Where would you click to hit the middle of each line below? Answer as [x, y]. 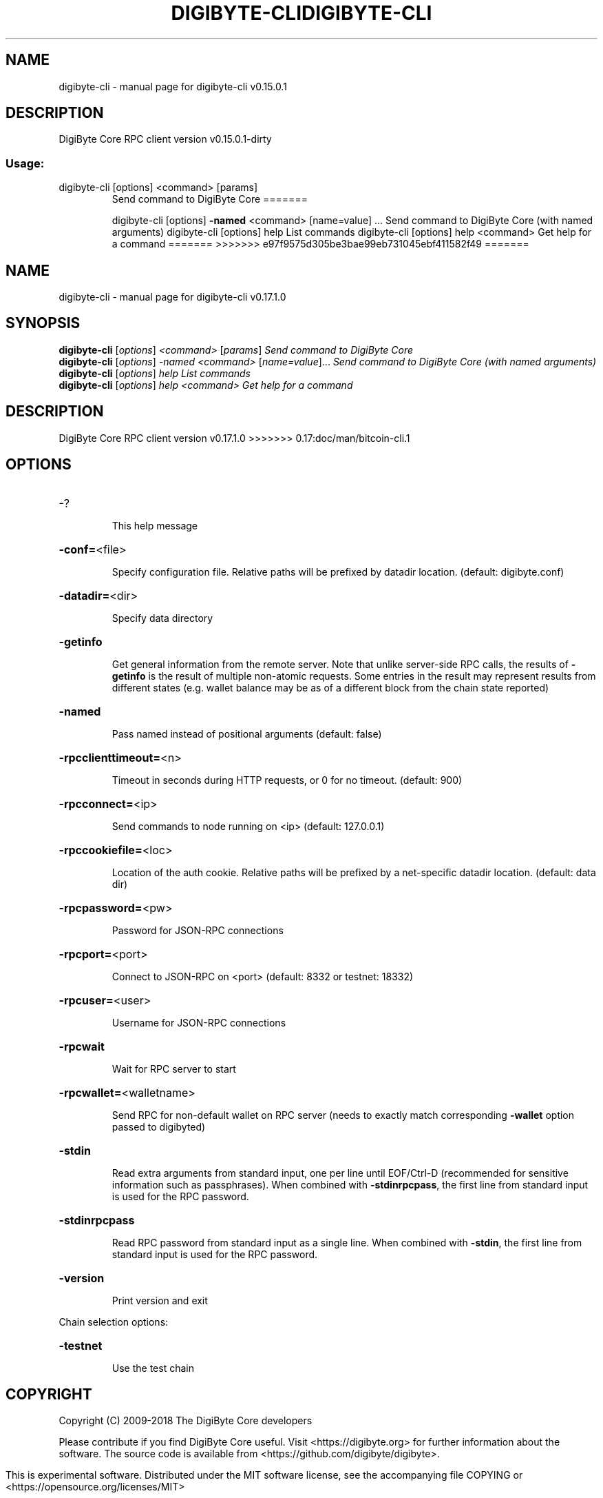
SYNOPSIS [43, 323]
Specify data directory [162, 618]
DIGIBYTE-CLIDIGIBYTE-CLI [301, 13]
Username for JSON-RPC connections [199, 1022]
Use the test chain [153, 1368]
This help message [155, 525]
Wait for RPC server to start [174, 1069]
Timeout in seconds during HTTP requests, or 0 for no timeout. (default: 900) [287, 780]
